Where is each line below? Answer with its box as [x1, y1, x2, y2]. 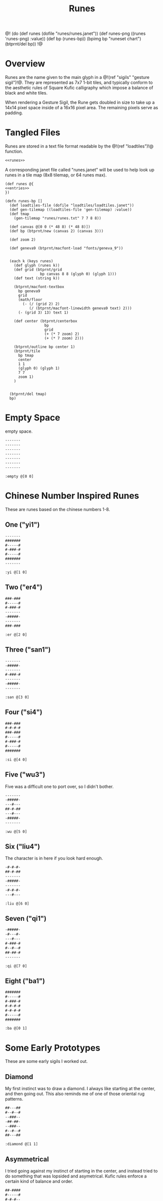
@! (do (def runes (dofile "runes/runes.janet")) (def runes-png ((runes [5, 30, 146, 37]
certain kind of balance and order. [5, 1178, 73, 1184]
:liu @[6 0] [5, 901, 29, 906]
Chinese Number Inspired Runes [5, 490, 140, 501]
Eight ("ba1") [5, 977, 45, 985]
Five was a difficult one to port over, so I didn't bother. [5, 784, 114, 789]
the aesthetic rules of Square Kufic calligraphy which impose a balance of [5, 85, 154, 91]
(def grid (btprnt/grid [14, 267, 62, 272]
